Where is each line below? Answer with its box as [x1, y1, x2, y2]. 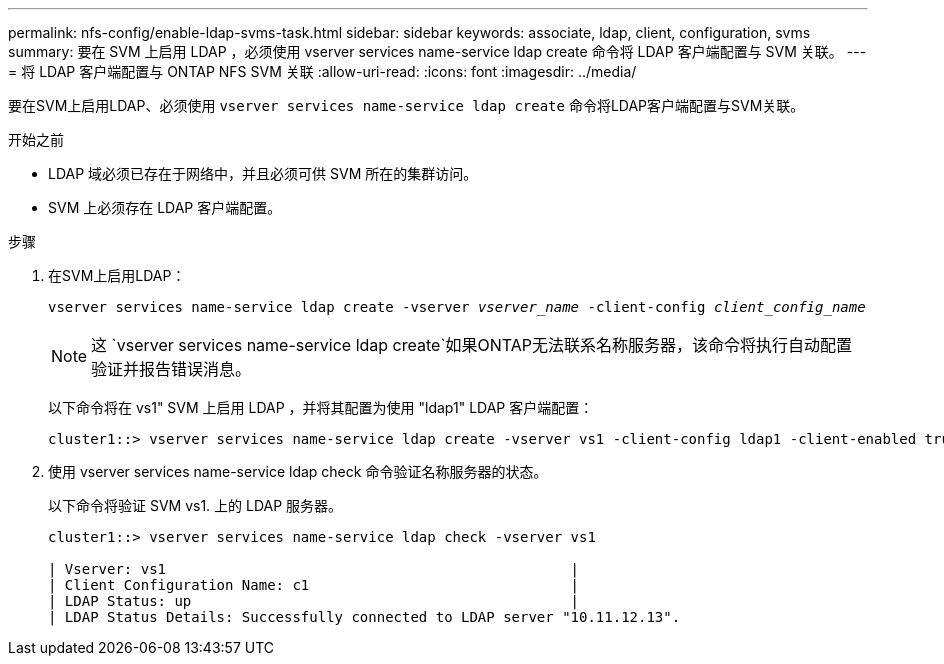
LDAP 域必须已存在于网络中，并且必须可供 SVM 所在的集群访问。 [48, 165, 478, 182]
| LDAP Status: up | [48, 593, 580, 609]
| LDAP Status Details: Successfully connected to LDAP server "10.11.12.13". [48, 609, 681, 625]
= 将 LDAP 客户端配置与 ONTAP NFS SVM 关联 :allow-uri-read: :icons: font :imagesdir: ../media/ [8, 63, 637, 80]
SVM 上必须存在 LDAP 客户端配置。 [48, 199, 282, 216]
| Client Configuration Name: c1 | [48, 577, 580, 593]
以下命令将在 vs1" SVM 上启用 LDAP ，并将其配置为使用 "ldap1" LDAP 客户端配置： [48, 399, 594, 416]
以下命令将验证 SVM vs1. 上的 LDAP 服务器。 [48, 497, 343, 514]
